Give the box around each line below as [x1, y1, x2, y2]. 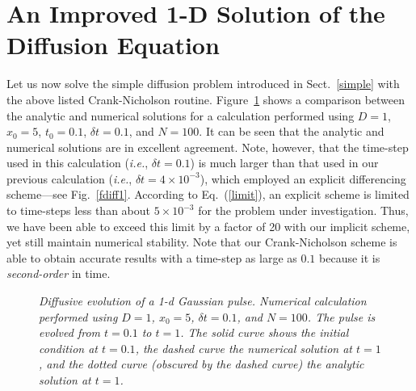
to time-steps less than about [6, 202, 151, 219]
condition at [39, 339, 98, 356]
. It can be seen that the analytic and [199, 123, 384, 140]
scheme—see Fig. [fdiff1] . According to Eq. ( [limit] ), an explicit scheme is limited [6, 186, 410, 203]
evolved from [39, 324, 101, 341]
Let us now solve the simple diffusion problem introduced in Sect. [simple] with [6, 75, 400, 92]
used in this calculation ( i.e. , [6, 154, 149, 171]
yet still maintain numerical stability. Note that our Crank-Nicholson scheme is [6, 233, 397, 250]
